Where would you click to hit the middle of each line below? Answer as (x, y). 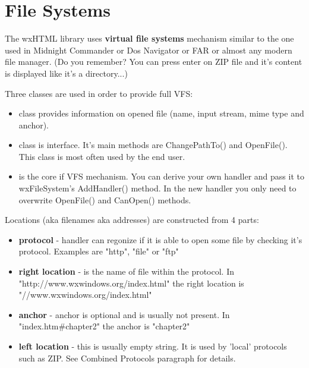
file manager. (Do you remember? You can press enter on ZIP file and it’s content (154, 62)
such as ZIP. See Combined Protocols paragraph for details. (127, 358)
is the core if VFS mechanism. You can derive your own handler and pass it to (161, 176)
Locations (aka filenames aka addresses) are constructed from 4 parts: (132, 220)
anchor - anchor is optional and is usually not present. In (124, 314)
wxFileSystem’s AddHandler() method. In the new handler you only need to (157, 188)
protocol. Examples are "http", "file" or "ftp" (99, 251)
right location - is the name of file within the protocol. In (127, 271)
